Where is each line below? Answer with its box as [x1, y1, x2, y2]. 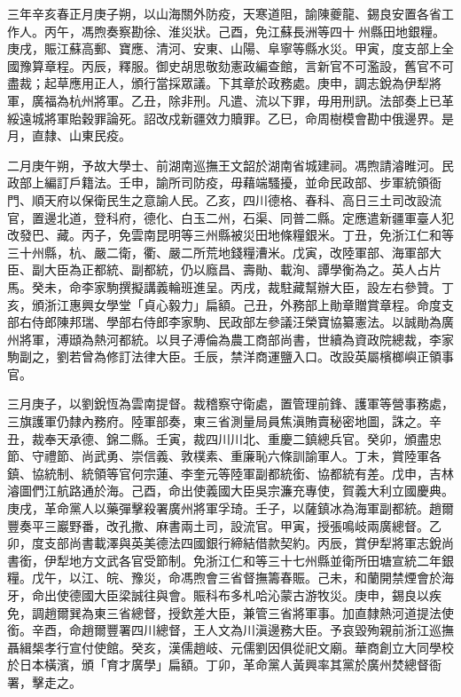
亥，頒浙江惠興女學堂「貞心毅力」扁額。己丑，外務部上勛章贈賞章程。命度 [7, 295, 441, 313]
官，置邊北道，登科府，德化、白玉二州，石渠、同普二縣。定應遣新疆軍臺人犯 [7, 208, 454, 226]
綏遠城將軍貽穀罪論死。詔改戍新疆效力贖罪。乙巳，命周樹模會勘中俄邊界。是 [7, 108, 454, 127]
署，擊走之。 [7, 672, 82, 691]
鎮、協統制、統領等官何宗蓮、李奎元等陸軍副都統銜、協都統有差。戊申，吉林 [7, 463, 454, 482]
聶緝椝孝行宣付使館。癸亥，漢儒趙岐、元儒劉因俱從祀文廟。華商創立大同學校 [7, 638, 454, 656]
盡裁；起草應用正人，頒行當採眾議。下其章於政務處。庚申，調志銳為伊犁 [7, 74, 429, 92]
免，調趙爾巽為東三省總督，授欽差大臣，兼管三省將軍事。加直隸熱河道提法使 [7, 603, 454, 622]
